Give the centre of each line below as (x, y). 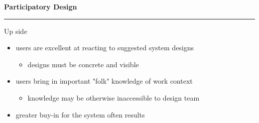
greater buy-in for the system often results (80, 114)
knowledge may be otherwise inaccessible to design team (114, 97)
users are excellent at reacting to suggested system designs (105, 48)
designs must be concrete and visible (83, 64)
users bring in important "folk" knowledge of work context (104, 81)
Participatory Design (41, 6)
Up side (16, 31)
